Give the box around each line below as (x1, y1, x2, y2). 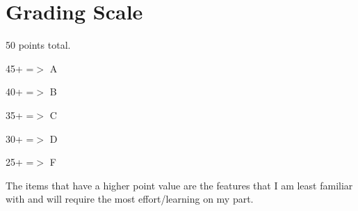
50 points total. (6, 38, 71, 52)
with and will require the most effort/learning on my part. (6, 192, 254, 206)
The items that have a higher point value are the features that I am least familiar (6, 178, 353, 192)
